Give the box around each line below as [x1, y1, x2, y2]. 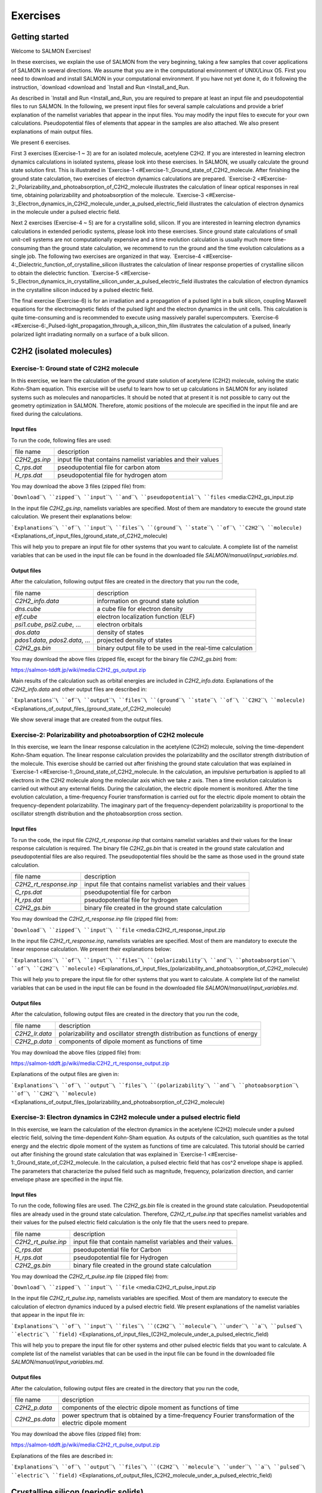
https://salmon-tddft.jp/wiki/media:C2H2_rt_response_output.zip [11, 1060, 170, 1067]
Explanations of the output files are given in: [11, 1071, 119, 1078]
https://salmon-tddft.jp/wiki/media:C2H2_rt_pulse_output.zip [11, 1441, 160, 1448]
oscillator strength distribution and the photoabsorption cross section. [11, 810, 183, 818]
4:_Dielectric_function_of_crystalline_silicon [11, 261, 118, 268]
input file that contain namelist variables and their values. [73, 1237, 234, 1246]
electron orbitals [97, 620, 143, 628]
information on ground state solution [97, 597, 199, 605]
